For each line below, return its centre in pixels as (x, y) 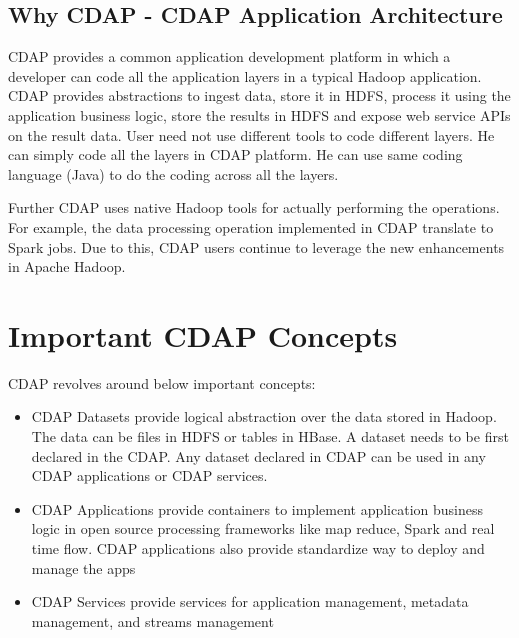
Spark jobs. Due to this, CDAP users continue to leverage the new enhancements (256, 246)
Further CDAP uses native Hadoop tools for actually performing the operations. (254, 207)
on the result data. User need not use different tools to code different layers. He (251, 134)
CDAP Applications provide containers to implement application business (257, 508)
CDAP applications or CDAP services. (149, 475)
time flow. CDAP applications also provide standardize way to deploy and (258, 548)
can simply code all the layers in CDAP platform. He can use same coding (235, 154)
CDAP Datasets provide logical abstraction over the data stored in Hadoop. (264, 416)
